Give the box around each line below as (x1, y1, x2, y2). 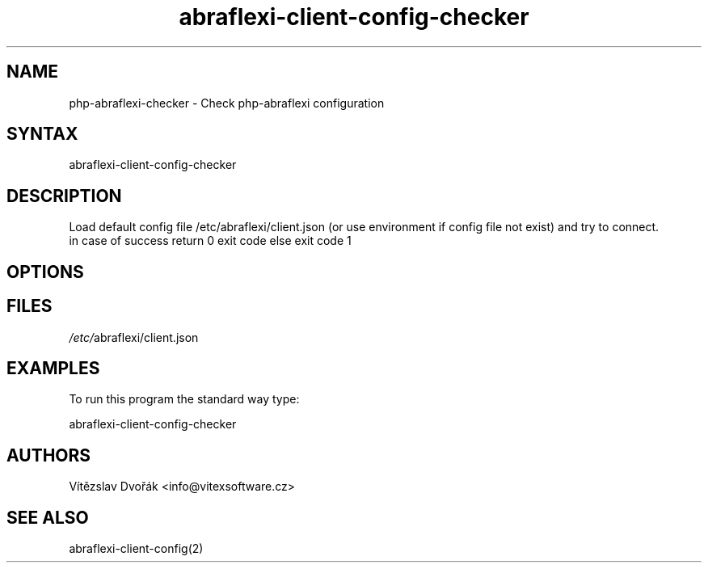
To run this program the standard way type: (69, 392, 300, 407)
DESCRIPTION (6, 185, 122, 206)
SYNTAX (6, 124, 78, 145)
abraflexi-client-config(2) (69, 542, 204, 556)
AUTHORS (6, 445, 91, 466)
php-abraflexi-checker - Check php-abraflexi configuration (69, 95, 385, 110)
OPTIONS (6, 261, 84, 282)
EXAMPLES (6, 357, 100, 378)
